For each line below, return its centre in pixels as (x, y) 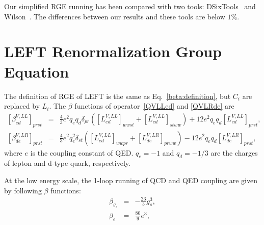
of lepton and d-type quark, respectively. (67, 163)
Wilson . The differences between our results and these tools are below (115, 16)
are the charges (234, 152)
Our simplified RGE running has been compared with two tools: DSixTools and (130, 6)
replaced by (22, 106)
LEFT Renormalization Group (113, 51)
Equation (37, 71)
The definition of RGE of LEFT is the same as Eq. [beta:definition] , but (117, 96)
